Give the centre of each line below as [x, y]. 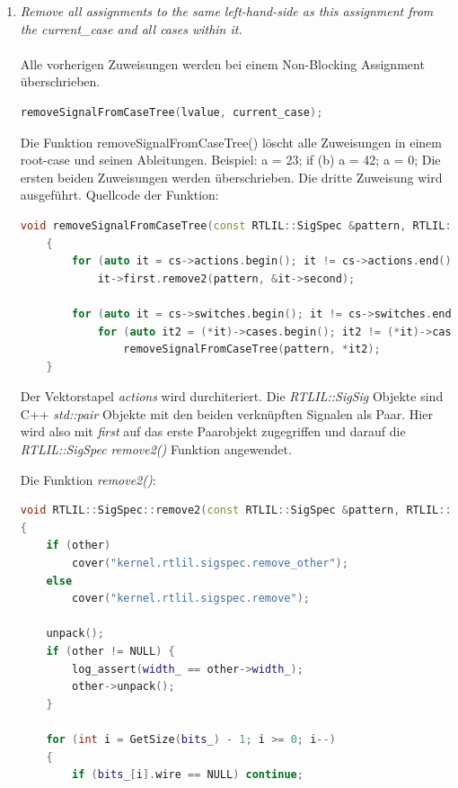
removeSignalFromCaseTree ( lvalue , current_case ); [172, 112]
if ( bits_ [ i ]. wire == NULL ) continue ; [188, 775]
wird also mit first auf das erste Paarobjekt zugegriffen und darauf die [213, 431]
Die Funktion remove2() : [88, 479]
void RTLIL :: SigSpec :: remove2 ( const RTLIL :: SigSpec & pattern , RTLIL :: [236, 510]
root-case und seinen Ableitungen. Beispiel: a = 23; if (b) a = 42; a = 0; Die [230, 160]
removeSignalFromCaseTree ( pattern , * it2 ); [252, 349]
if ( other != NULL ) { [110, 651]
